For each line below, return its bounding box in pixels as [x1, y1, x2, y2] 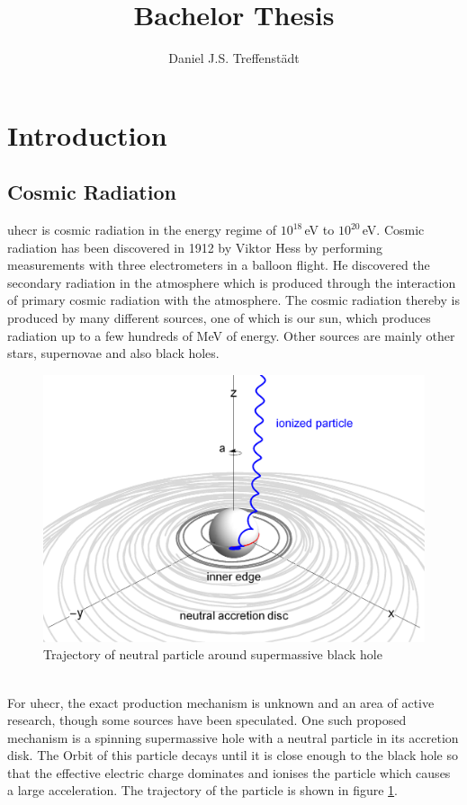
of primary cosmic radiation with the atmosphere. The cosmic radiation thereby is [7, 291, 460, 309]
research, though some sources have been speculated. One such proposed [7, 711, 407, 729]
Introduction [7, 116, 167, 153]
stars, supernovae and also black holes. [7, 344, 220, 362]
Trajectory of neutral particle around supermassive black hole [43, 645, 382, 664]
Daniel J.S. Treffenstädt [168, 49, 300, 67]
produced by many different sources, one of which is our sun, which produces [7, 309, 431, 327]
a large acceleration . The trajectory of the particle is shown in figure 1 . [7, 781, 399, 800]
